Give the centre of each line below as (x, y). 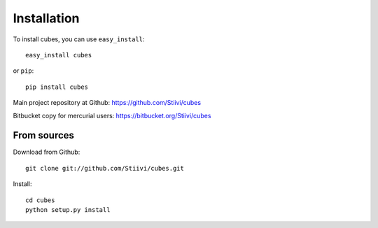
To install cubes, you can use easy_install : (79, 39)
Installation (46, 18)
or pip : (23, 71)
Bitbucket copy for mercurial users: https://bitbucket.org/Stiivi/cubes (112, 115)
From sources (44, 135)
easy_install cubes (59, 55)
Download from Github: (47, 152)
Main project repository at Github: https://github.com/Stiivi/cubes (107, 103)
